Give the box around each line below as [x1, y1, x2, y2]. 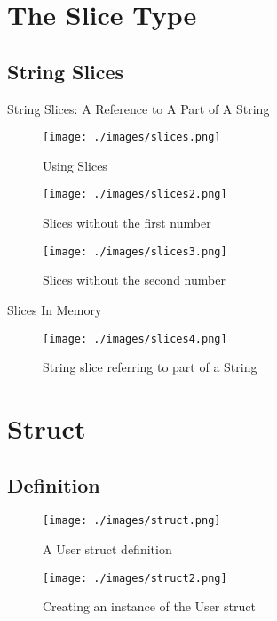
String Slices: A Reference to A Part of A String [7, 99, 270, 117]
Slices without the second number [43, 270, 226, 289]
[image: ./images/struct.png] [43, 514, 221, 528]
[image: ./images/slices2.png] [43, 188, 227, 201]
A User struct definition [43, 540, 172, 558]
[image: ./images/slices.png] [43, 131, 221, 144]
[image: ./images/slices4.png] [43, 332, 227, 345]
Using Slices [43, 156, 107, 174]
